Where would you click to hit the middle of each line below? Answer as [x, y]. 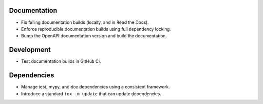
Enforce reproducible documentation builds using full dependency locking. [96, 29]
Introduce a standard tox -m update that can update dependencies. [91, 94]
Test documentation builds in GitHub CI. [61, 61]
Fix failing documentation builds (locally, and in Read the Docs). [85, 22]
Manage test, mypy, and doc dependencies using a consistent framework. [95, 87]
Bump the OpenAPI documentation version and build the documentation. [94, 36]
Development [30, 50]
